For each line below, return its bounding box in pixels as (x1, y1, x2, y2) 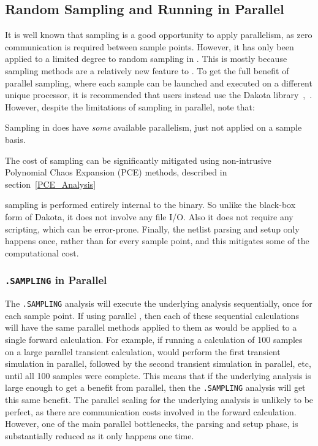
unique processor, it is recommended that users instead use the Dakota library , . (5, 88, 312, 101)
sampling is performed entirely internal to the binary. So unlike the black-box (5, 198, 296, 211)
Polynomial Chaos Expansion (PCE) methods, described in (5, 166, 227, 179)
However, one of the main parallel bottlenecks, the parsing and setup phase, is (5, 417, 298, 430)
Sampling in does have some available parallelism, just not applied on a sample (5, 121, 302, 134)
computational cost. (5, 246, 79, 259)
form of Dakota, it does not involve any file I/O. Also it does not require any (5, 210, 293, 223)
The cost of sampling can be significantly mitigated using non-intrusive (5, 153, 271, 166)
